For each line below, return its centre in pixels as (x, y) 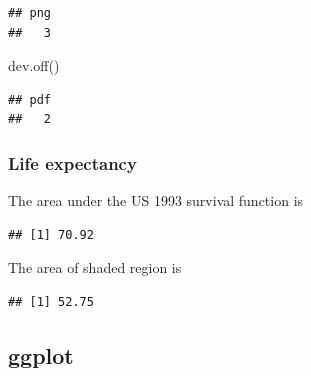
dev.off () (34, 65)
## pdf (29, 99)
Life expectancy (72, 162)
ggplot (41, 354)
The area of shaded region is (95, 267)
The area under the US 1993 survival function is (156, 200)
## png (29, 13)
